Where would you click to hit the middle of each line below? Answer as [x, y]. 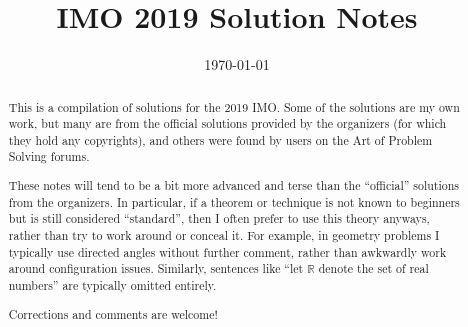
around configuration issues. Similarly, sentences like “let [156, 268]
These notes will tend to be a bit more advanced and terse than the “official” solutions [234, 185]
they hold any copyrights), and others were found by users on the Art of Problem [220, 139]
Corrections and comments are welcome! [113, 313]
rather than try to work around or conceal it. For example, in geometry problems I [224, 235]
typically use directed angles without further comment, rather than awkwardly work [227, 251]
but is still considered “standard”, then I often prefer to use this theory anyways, [219, 218]
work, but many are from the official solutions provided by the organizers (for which [227, 123]
